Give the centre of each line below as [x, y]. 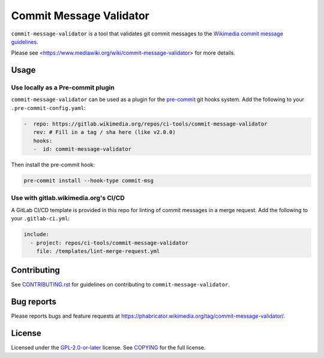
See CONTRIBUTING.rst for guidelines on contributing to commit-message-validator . [121, 285]
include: [37, 235]
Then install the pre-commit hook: [53, 165]
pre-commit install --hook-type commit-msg [89, 181]
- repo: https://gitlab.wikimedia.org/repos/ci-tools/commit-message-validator [145, 124]
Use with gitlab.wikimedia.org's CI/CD [68, 198]
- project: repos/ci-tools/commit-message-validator [109, 243]
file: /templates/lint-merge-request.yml [98, 251]
